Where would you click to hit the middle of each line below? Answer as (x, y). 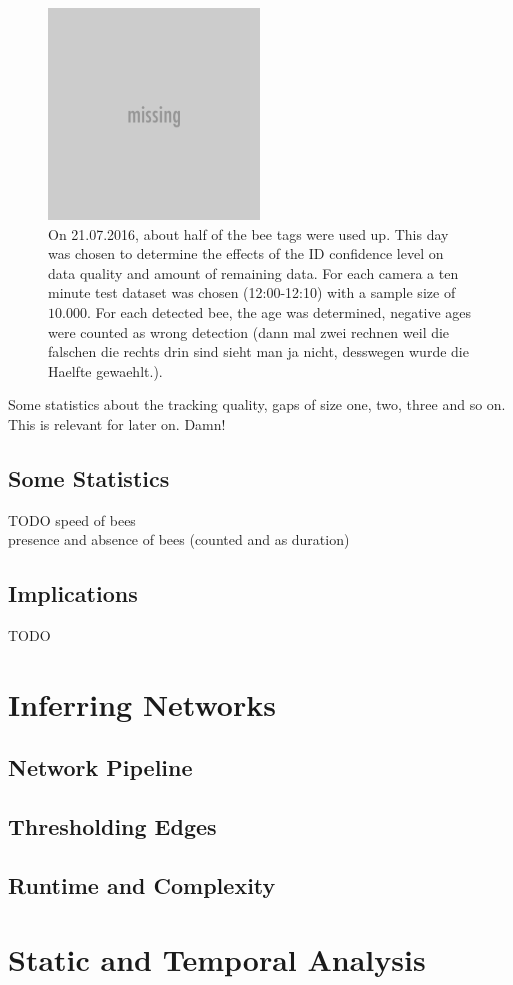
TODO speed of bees (72, 519)
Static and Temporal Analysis (217, 958)
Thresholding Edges (112, 826)
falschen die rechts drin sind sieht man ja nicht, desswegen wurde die (258, 351)
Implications (73, 593)
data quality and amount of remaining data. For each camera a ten (253, 272)
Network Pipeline (100, 767)
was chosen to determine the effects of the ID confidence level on (246, 253)
